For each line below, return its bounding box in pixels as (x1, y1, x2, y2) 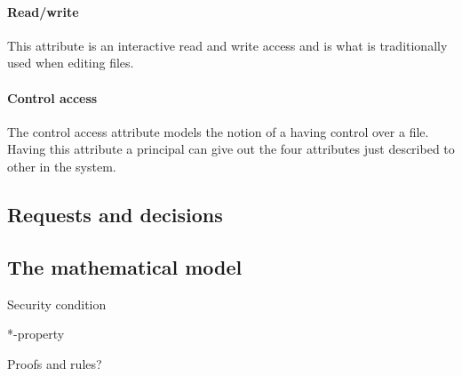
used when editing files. (7, 53, 134, 72)
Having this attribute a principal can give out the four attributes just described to (7, 140, 455, 158)
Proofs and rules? (7, 354, 102, 372)
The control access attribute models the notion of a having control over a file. (7, 122, 429, 140)
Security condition (7, 294, 107, 313)
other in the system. (7, 156, 116, 175)
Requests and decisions (7, 200, 223, 228)
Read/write (7, 2, 79, 20)
